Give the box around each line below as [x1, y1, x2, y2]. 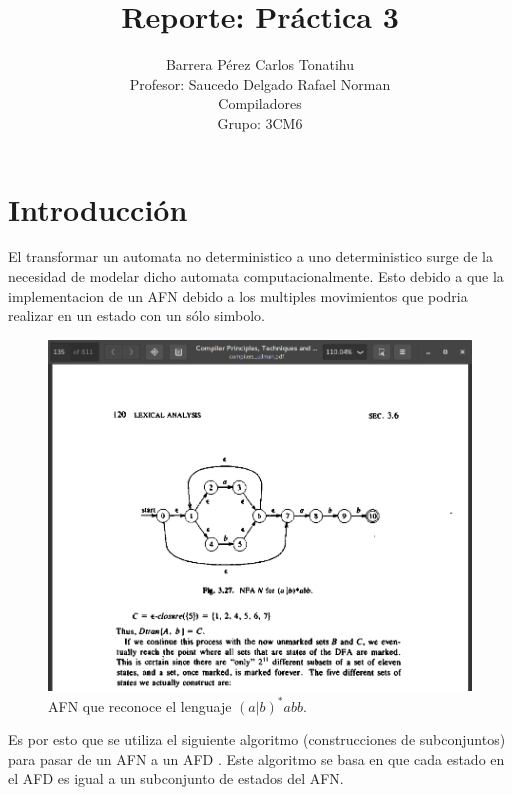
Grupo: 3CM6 [217, 112, 303, 133]
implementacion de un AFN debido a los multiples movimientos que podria [8, 285, 468, 306]
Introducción [8, 188, 188, 229]
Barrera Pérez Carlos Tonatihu [165, 54, 355, 75]
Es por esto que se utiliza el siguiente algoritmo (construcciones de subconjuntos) [8, 729, 506, 750]
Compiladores [218, 93, 302, 114]
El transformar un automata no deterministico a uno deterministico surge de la [8, 246, 493, 267]
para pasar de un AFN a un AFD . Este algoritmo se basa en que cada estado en [8, 748, 505, 769]
